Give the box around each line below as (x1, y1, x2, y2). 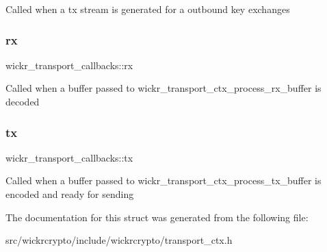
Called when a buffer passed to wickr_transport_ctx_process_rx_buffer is (5, 81, 322, 95)
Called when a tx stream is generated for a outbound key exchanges (5, 2, 290, 16)
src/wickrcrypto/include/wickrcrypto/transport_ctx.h (5, 233, 233, 247)
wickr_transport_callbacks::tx (5, 150, 133, 164)
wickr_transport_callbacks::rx (5, 58, 133, 72)
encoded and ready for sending (5, 187, 134, 201)
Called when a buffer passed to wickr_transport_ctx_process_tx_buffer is (5, 173, 322, 188)
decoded (5, 94, 40, 108)
